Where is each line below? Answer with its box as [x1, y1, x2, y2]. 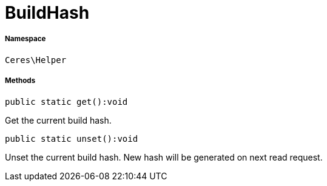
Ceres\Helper [5, 55, 67, 65]
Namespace [5, 35, 46, 44]
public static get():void [5, 96, 128, 107]
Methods [5, 76, 36, 85]
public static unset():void [5, 133, 138, 144]
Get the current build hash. [5, 115, 112, 125]
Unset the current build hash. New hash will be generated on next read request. [5, 151, 323, 162]
